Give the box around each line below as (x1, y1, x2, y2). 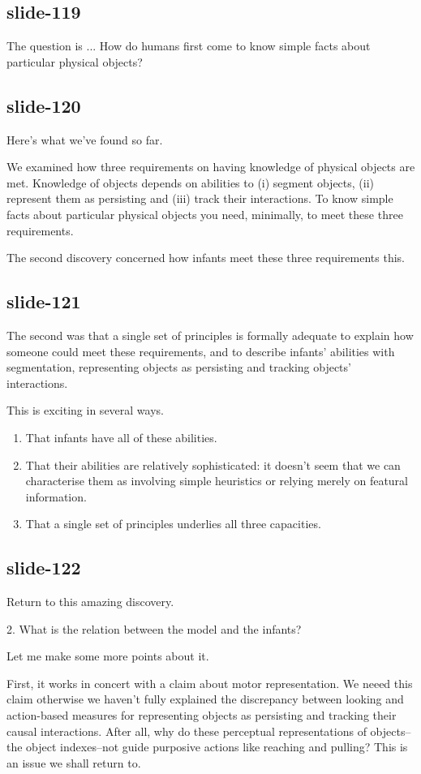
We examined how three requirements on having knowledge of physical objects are (6, 158, 415, 175)
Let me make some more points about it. (6, 647, 209, 664)
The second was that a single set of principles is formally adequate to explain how (6, 326, 414, 343)
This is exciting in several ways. (6, 402, 164, 419)
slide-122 (6, 555, 81, 580)
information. (25, 488, 87, 505)
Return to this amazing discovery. (6, 593, 174, 610)
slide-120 (6, 92, 81, 118)
